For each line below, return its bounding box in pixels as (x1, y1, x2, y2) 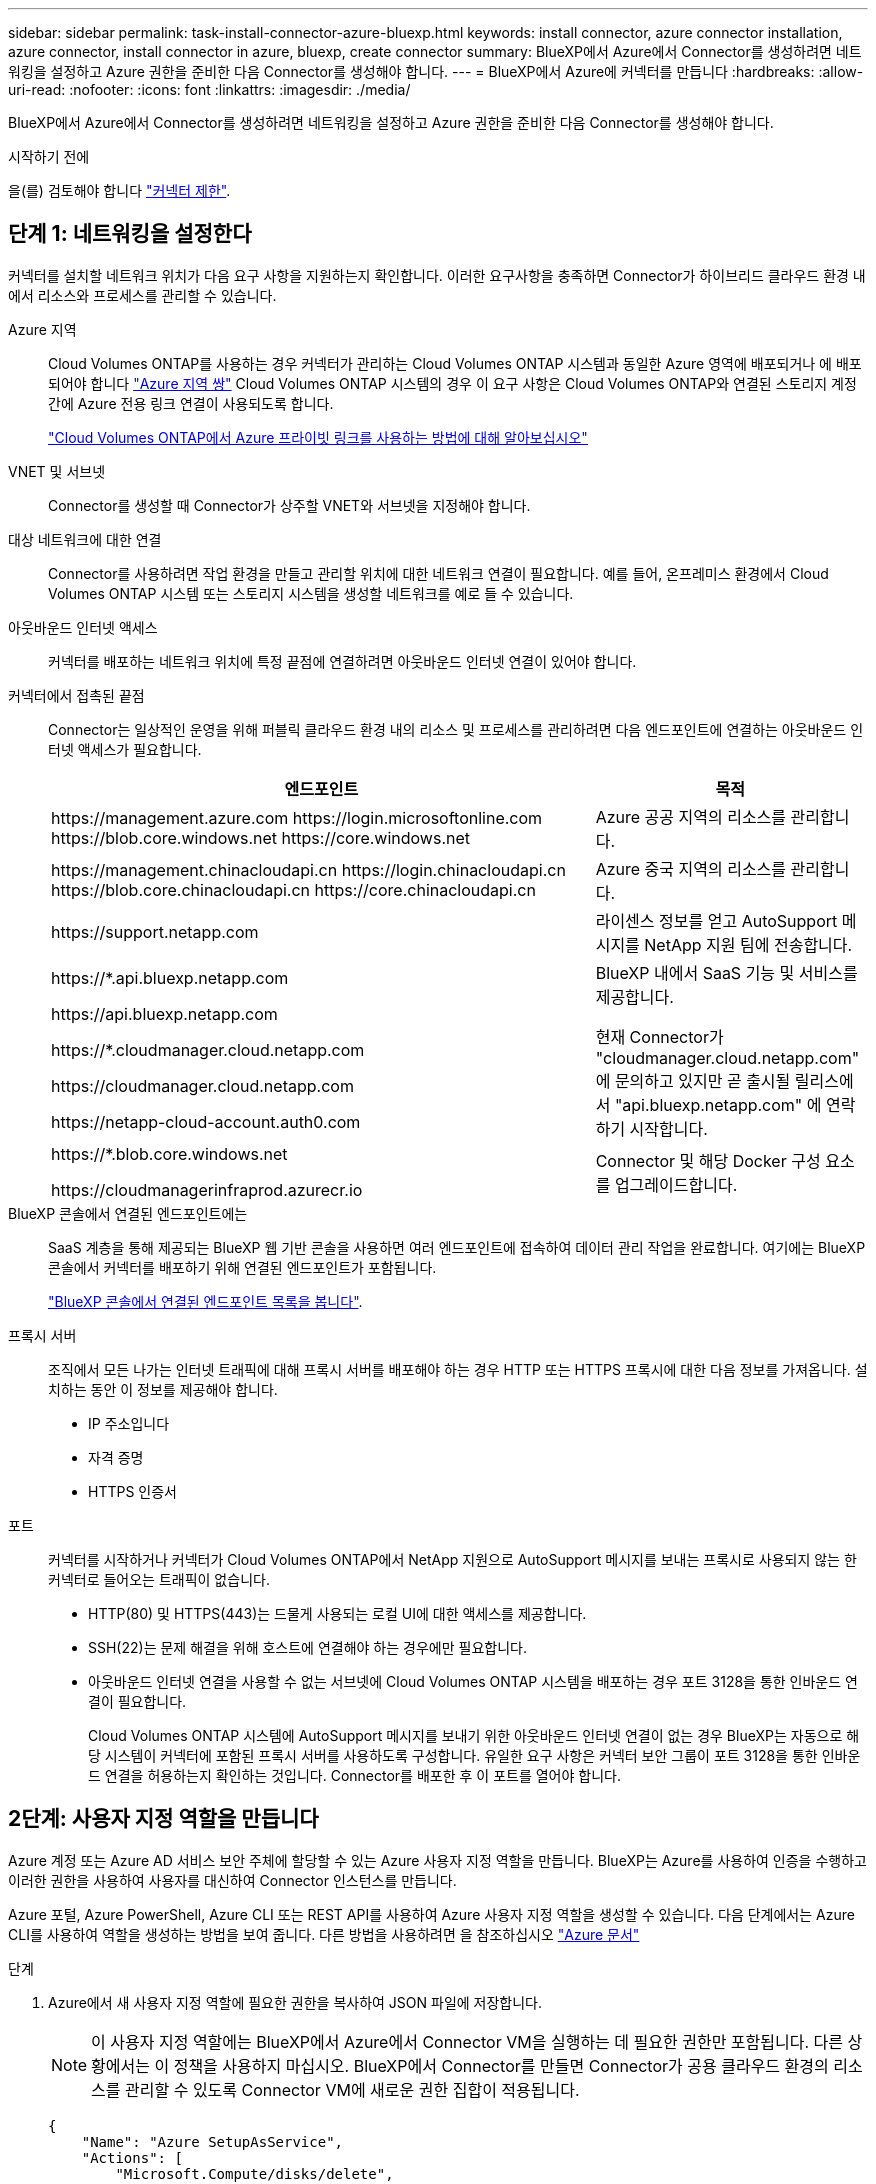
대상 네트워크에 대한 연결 (8, 530, 162, 548)
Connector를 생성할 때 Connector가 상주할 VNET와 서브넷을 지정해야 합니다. (48, 496, 531, 514)
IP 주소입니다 (88, 1414, 170, 1432)
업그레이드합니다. (614, 1174, 738, 1195)
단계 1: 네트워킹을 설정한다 (8, 221, 252, 247)
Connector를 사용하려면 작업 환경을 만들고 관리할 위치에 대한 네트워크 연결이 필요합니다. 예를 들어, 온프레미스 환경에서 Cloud (48, 564, 829, 582)
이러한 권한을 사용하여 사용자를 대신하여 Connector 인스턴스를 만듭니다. (8, 1871, 457, 1889)
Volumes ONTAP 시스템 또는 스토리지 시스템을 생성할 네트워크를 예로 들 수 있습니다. (48, 584, 574, 602)
